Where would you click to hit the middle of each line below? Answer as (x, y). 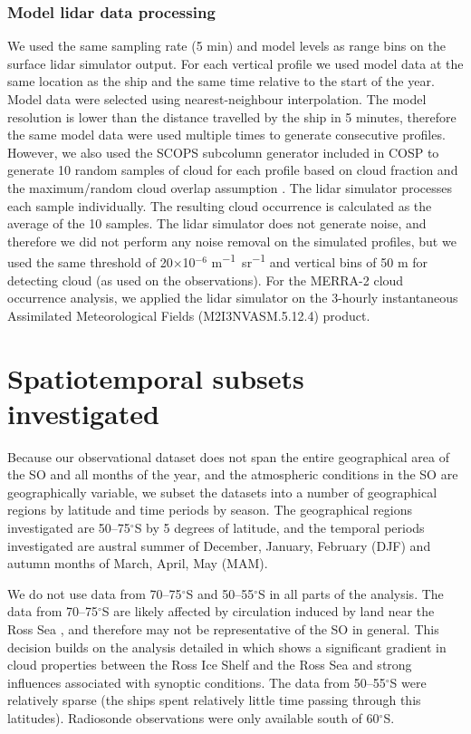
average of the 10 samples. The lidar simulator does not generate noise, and (217, 223)
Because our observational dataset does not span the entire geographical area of (229, 456)
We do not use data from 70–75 (95, 593)
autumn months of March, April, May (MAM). (138, 563)
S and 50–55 (220, 593)
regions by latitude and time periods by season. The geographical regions (210, 510)
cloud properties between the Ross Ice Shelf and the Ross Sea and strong (210, 665)
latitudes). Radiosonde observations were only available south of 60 (193, 718)
